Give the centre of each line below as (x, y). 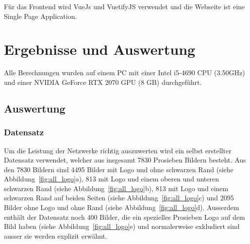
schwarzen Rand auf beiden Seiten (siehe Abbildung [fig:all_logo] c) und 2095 (119, 198)
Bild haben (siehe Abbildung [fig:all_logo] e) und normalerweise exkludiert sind (122, 226)
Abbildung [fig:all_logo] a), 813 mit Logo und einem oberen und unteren (111, 179)
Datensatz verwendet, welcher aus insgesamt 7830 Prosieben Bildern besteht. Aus (125, 160)
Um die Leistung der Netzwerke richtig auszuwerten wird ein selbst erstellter (118, 150)
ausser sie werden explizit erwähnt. (56, 236)
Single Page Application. (41, 16)
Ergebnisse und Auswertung (100, 49)
